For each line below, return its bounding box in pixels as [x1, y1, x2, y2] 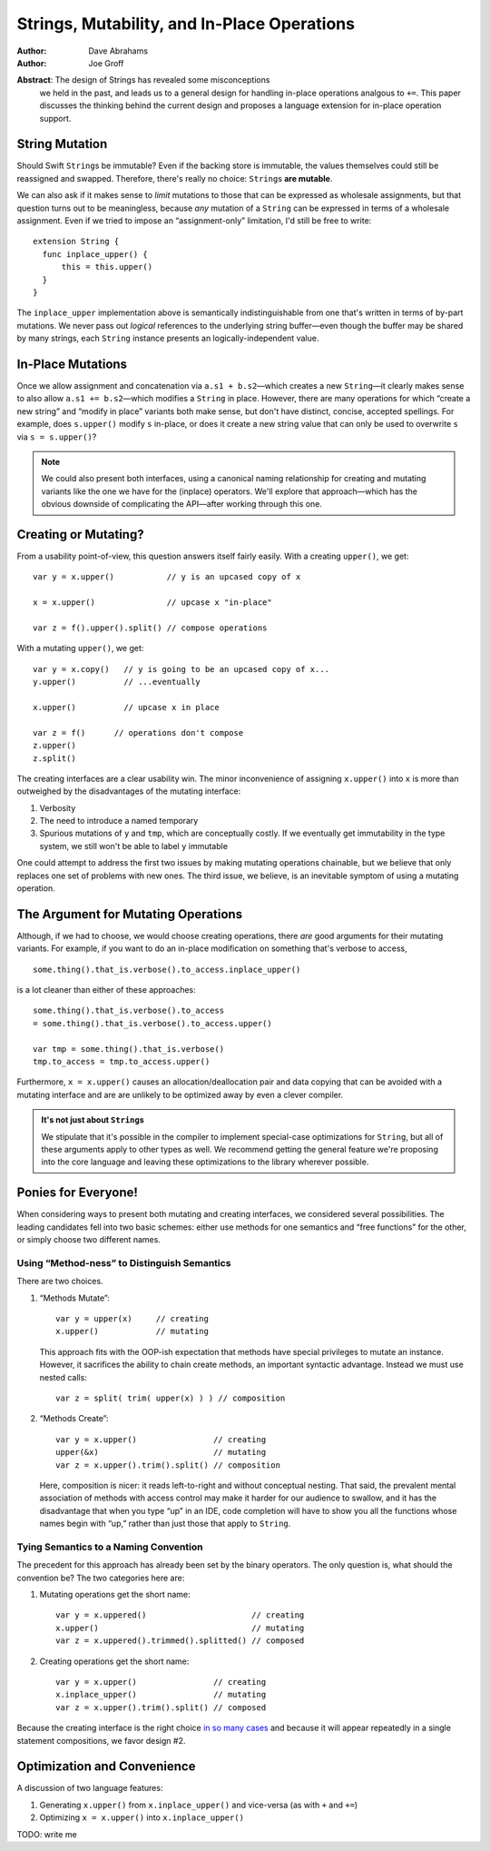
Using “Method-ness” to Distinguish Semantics [16, 1256, 231, 1269]
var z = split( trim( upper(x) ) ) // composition [55, 1392, 286, 1403]
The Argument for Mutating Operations [16, 906, 243, 922]
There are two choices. [16, 1276, 103, 1287]
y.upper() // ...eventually [33, 677, 201, 688]
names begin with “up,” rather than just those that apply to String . [39, 1518, 291, 1529]
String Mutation [16, 136, 108, 152]
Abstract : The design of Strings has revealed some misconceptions [16, 74, 270, 85]
